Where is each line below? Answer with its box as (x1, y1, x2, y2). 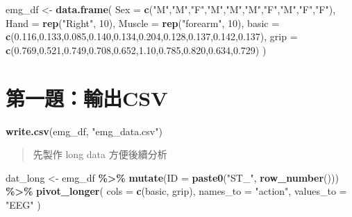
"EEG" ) (6, 197, 41, 211)
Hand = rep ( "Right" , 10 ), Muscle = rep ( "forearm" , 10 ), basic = (6, 15, 280, 30)
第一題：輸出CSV (6, 83, 168, 112)
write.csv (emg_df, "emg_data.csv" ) (6, 123, 162, 138)
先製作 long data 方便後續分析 (33, 147, 167, 162)
